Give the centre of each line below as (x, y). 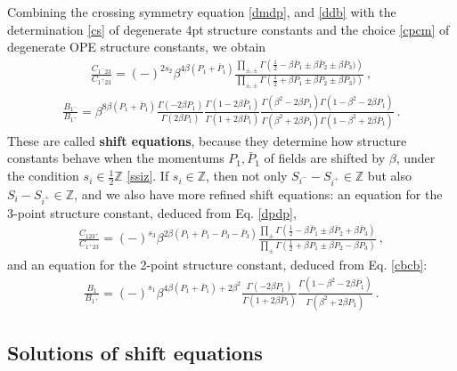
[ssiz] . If (148, 176)
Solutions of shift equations (135, 353)
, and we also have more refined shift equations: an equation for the (258, 194)
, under (416, 158)
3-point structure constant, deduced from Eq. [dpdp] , (152, 212)
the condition (43, 176)
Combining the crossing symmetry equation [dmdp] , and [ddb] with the (202, 12)
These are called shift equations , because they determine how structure (207, 140)
